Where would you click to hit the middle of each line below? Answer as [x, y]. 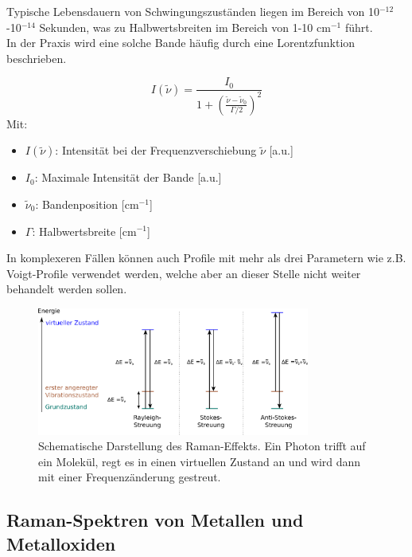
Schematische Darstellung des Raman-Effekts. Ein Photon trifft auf [202, 446]
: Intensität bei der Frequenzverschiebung [156, 150]
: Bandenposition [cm [87, 204]
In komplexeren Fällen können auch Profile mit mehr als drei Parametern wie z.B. [206, 258]
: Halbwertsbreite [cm [84, 231]
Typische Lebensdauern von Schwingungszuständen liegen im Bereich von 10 [193, 11]
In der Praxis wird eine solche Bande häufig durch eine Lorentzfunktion [181, 43]
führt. [359, 27]
